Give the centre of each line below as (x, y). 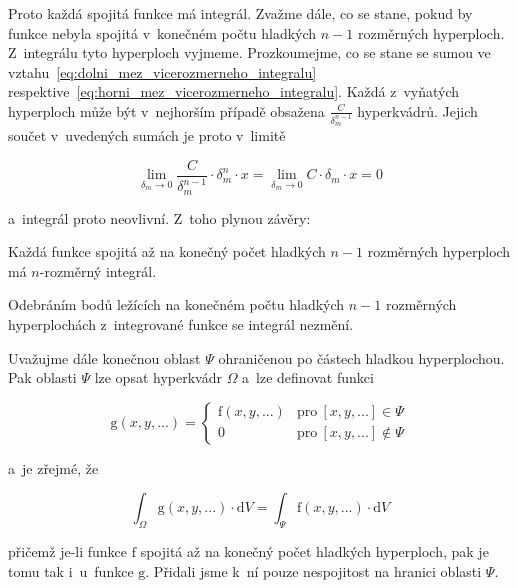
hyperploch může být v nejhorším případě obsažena (166, 110)
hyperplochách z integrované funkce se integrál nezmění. (181, 324)
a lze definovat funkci (308, 377)
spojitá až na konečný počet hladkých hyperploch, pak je (314, 551)
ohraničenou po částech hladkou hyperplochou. (361, 357)
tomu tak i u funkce (71, 570)
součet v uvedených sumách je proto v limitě (147, 135)
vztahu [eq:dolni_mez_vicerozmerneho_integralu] (162, 71)
